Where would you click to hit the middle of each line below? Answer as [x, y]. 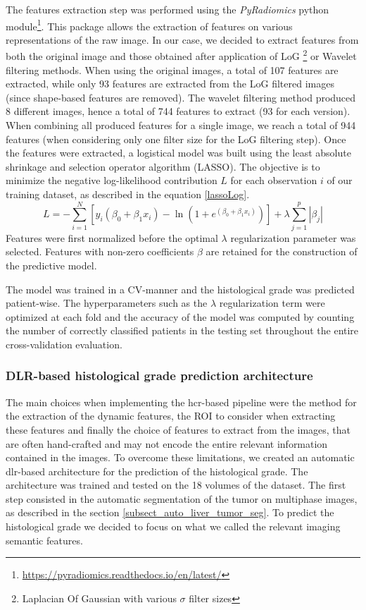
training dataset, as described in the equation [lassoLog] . [128, 194]
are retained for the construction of [282, 251]
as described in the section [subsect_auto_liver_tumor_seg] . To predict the [170, 512]
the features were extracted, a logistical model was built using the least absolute [178, 153]
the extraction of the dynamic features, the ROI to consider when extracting [171, 416]
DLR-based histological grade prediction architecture [159, 376]
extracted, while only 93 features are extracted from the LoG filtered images [170, 84]
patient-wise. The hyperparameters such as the [107, 303]
